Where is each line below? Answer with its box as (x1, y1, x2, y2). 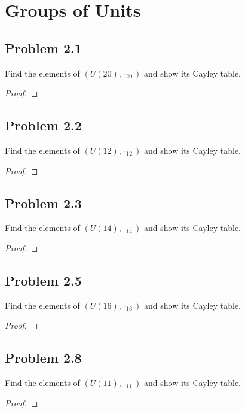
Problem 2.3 (5, 193, 82, 212)
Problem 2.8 (5, 348, 82, 367)
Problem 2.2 (5, 116, 82, 135)
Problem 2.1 (5, 38, 82, 57)
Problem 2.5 (5, 271, 82, 289)
